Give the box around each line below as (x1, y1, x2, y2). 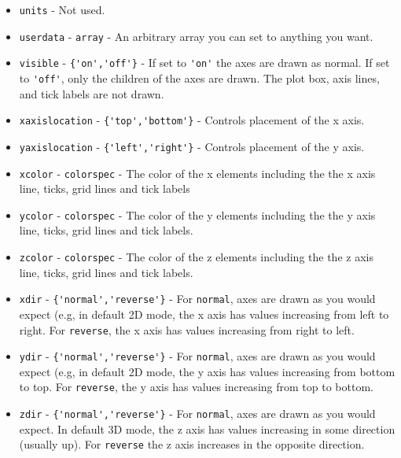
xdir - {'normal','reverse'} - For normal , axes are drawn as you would (19, 290, 376, 307)
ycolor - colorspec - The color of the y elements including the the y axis (19, 206, 376, 223)
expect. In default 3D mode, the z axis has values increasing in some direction (19, 420, 395, 437)
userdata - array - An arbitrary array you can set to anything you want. (19, 28, 373, 44)
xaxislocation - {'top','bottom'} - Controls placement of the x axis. (19, 112, 365, 128)
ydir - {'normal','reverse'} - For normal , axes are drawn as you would (19, 348, 376, 364)
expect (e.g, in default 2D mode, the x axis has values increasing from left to (19, 305, 389, 322)
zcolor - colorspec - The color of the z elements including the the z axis (19, 249, 373, 265)
